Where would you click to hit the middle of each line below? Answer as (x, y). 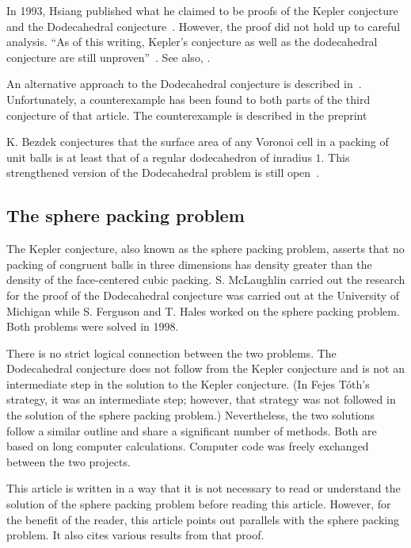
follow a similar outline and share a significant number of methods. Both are (192, 430)
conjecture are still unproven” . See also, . (108, 57)
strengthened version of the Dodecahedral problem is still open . (163, 172)
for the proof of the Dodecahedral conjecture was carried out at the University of (203, 295)
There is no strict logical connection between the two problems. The (171, 353)
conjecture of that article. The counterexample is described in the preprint (187, 115)
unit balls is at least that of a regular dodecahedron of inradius (159, 157)
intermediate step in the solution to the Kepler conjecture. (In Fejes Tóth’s (188, 383)
